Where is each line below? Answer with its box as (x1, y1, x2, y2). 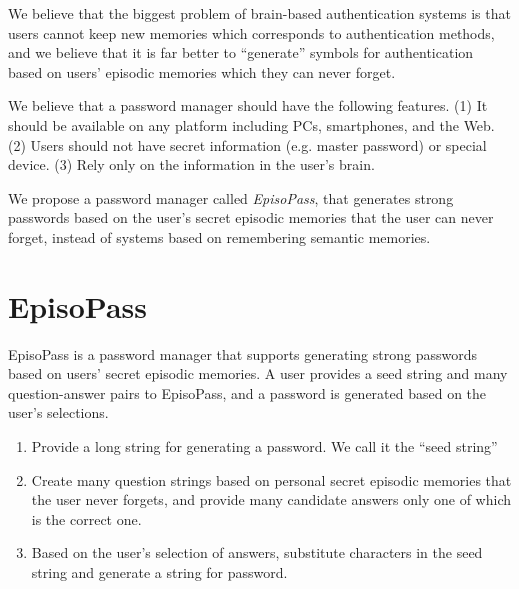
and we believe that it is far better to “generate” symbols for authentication (8, 42, 474, 63)
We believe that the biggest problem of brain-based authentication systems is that (8, 3, 511, 23)
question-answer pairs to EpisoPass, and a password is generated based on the (8, 382, 487, 403)
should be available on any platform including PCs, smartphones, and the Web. (8, 114, 495, 135)
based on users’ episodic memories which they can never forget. (8, 61, 396, 82)
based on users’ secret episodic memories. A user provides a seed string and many (8, 363, 508, 384)
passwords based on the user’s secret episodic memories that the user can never (8, 207, 494, 228)
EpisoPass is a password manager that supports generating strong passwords (8, 343, 477, 364)
